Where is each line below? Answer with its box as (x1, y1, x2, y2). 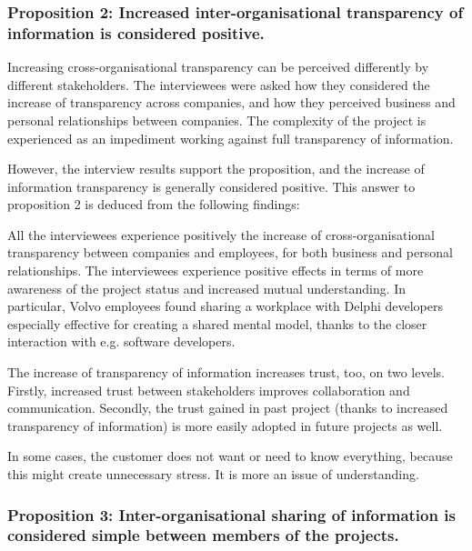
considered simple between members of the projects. (7, 524, 399, 546)
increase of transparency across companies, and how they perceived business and (7, 93, 456, 112)
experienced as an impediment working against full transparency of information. (7, 128, 454, 147)
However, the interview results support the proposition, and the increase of (7, 159, 425, 178)
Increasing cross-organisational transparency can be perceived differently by (7, 57, 429, 76)
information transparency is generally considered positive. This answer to (7, 176, 416, 195)
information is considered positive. (7, 21, 265, 44)
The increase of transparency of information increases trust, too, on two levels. (7, 363, 445, 382)
